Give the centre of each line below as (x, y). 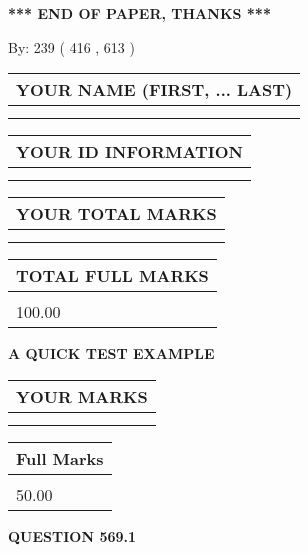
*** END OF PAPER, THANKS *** (139, 13)
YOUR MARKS (82, 396)
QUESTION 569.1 (72, 535)
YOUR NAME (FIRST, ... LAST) (154, 90)
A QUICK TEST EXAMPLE (111, 353)
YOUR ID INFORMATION (129, 152)
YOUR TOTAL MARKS (116, 214)
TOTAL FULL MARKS (112, 276)
